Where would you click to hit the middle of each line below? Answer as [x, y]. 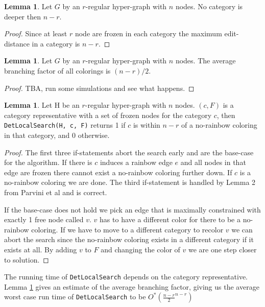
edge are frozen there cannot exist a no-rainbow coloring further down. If [118, 172]
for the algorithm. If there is [48, 162]
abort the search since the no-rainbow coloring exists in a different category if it [129, 239]
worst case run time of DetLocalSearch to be [75, 297]
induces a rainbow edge [136, 162]
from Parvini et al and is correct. [56, 192]
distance [17, 43]
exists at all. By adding [41, 249]
